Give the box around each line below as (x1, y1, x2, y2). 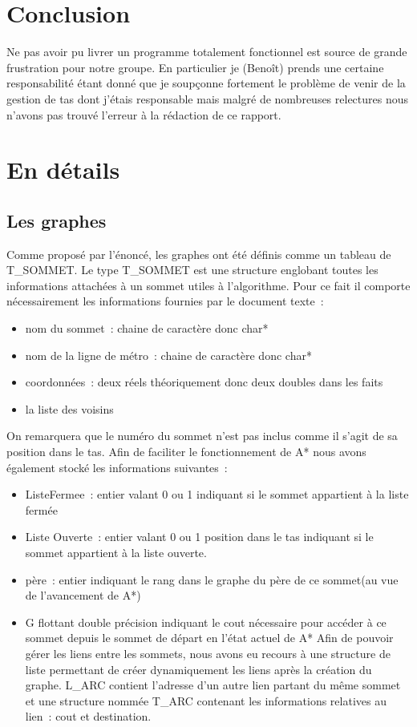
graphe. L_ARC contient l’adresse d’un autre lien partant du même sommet (25, 677, 401, 693)
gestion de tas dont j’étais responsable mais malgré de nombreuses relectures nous (6, 90, 409, 107)
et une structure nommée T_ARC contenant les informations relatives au (25, 692, 387, 709)
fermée (25, 501, 58, 518)
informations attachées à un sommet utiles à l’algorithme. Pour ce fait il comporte (6, 277, 411, 293)
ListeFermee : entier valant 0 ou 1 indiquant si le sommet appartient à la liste (25, 486, 409, 503)
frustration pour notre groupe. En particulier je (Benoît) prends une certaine (6, 59, 384, 75)
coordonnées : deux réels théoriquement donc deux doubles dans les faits (25, 374, 383, 390)
